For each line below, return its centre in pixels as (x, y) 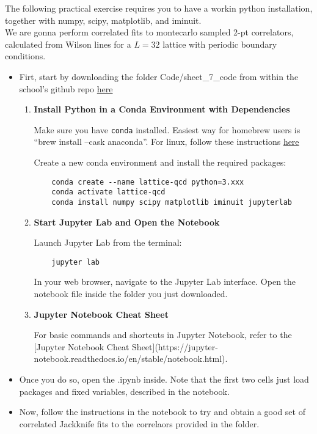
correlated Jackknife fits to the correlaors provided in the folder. (139, 423)
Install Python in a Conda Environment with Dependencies (162, 109)
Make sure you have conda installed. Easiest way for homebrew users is (167, 129)
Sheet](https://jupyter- (175, 346)
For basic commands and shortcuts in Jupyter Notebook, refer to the (163, 335)
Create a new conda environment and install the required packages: (160, 162)
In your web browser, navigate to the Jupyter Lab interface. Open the (165, 281)
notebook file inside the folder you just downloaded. (131, 293)
